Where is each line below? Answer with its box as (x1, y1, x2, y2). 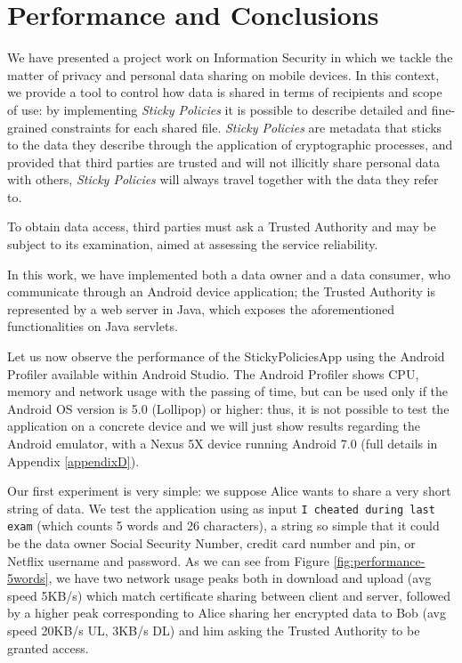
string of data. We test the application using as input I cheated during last (7, 498, 435, 517)
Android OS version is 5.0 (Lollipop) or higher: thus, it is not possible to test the (7, 399, 450, 417)
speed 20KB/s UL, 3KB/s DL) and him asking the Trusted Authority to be (7, 621, 420, 640)
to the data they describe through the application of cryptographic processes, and (7, 135, 453, 154)
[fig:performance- (333, 551, 426, 570)
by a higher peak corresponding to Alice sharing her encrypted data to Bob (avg (7, 603, 446, 622)
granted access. (7, 638, 89, 657)
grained (7, 117, 48, 136)
